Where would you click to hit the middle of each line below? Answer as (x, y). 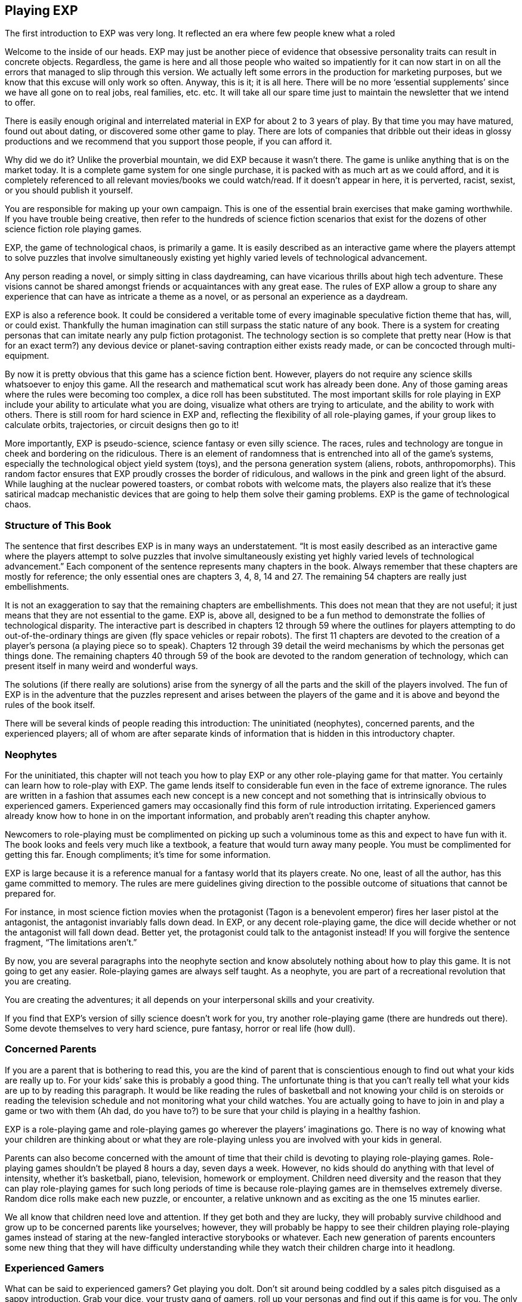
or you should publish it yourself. (69, 190)
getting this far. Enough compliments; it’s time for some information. (138, 854)
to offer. (20, 103)
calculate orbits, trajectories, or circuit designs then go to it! (122, 425)
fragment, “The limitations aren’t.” (71, 942)
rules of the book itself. (50, 705)
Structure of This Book (58, 525)
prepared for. (30, 893)
